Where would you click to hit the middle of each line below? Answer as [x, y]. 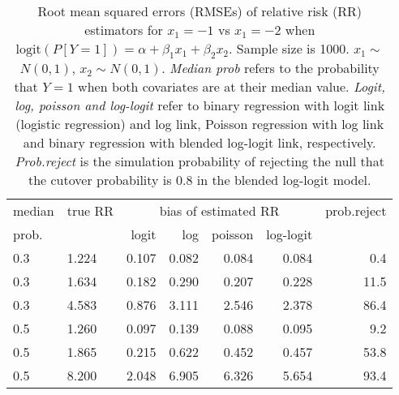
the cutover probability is [100, 180]
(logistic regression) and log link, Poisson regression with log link [200, 124]
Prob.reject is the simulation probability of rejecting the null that [199, 161]
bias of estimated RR [219, 211]
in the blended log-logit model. [284, 180]
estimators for [124, 30]
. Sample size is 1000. [289, 48]
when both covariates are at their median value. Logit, [232, 87]
